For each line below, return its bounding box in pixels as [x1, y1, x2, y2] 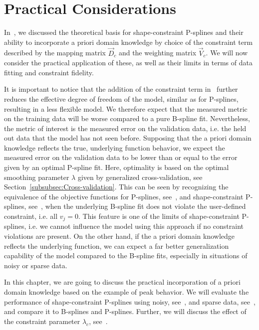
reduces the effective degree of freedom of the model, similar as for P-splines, [4, 93, 239, 104]
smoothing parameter [4, 171, 69, 182]
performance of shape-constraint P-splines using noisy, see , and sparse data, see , [4, 296, 256, 307]
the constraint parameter [4, 316, 80, 326]
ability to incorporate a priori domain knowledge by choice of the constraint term [4, 36, 253, 47]
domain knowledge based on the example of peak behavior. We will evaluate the [4, 287, 249, 297]
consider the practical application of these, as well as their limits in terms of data [4, 57, 253, 68]
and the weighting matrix [118, 47, 197, 58]
